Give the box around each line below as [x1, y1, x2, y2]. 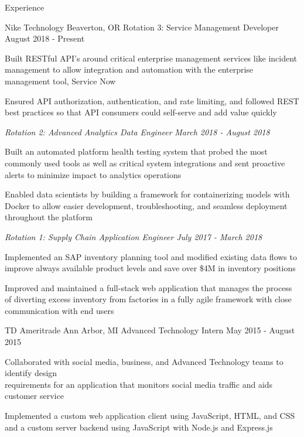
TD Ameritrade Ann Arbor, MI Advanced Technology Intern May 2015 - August [5, 324, 295, 336]
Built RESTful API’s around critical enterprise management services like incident [5, 52, 298, 64]
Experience [5, 1, 45, 13]
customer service [5, 390, 64, 402]
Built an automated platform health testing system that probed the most [5, 145, 268, 158]
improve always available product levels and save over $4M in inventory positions [5, 262, 296, 274]
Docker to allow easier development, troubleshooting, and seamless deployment [5, 199, 288, 211]
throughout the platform [5, 211, 93, 223]
